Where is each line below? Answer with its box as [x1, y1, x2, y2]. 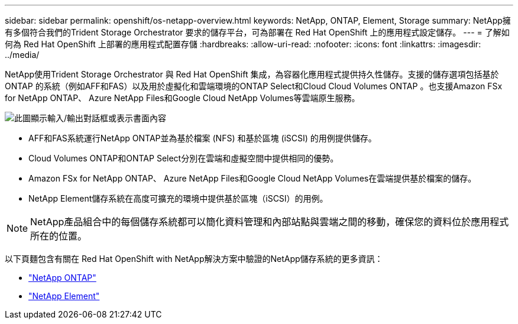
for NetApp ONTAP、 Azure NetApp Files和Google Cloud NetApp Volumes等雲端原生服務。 [5, 93, 360, 103]
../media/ [5, 50, 40, 60]
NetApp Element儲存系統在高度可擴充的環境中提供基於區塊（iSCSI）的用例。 [28, 193, 328, 203]
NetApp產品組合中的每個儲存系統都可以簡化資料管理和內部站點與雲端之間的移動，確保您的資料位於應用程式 [30, 216, 509, 228]
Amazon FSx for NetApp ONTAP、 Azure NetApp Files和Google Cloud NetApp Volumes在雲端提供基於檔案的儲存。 [28, 173, 477, 183]
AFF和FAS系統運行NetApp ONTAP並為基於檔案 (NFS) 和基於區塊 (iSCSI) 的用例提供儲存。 [28, 133, 377, 143]
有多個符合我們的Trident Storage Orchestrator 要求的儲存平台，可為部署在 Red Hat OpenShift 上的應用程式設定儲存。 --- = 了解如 [5, 27, 510, 37]
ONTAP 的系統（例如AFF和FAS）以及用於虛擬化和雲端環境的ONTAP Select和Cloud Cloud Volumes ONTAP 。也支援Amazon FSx [5, 81, 503, 91]
